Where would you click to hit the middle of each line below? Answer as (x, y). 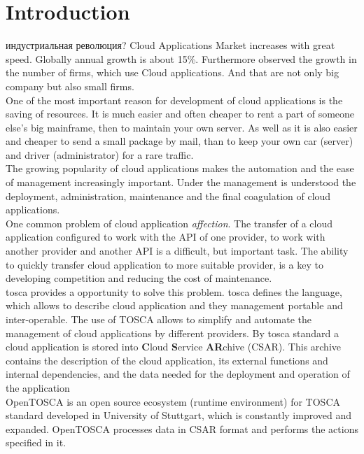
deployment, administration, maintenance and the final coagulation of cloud (168, 196)
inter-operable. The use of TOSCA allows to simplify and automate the (159, 319)
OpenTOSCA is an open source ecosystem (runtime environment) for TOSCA (173, 401)
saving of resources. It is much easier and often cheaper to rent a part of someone (180, 114)
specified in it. (36, 442)
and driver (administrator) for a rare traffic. (100, 154)
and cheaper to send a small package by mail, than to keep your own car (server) (180, 141)
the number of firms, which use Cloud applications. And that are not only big (172, 72)
